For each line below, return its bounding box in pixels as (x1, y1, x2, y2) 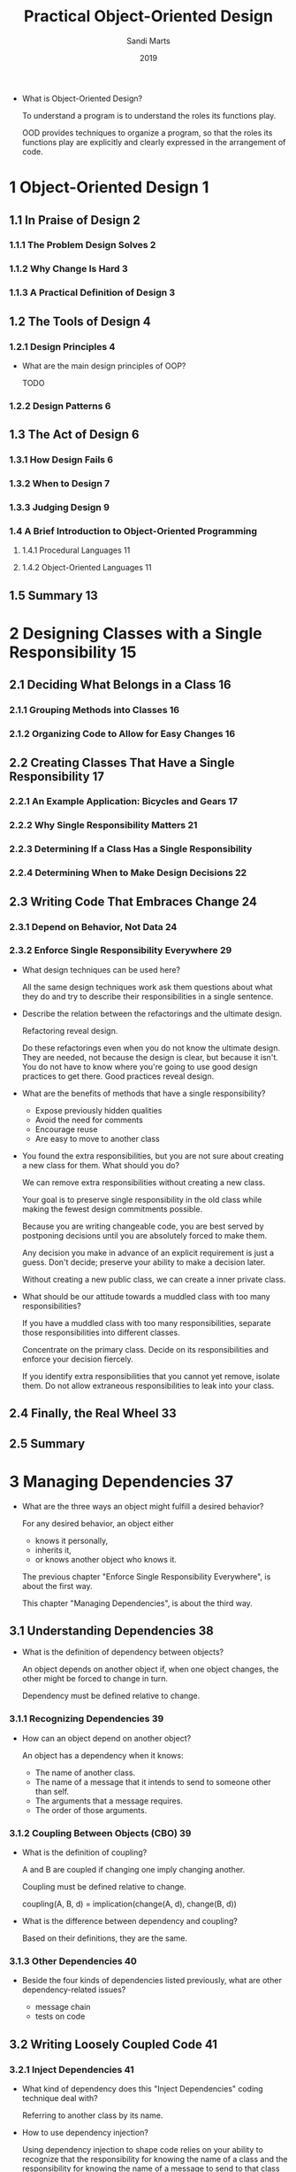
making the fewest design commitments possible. (21, 1203, 203, 1214)
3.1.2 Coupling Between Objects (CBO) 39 (9, 1827, 192, 1839)
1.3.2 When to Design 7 (9, 477, 110, 490)
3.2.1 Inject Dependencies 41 (9, 2063, 134, 2075)
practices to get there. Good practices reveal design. (21, 1070, 215, 1082)
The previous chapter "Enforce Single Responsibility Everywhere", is (21, 1571, 271, 1582)
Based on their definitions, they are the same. (21, 1933, 188, 1943)
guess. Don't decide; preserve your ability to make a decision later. (21, 1256, 266, 1268)
